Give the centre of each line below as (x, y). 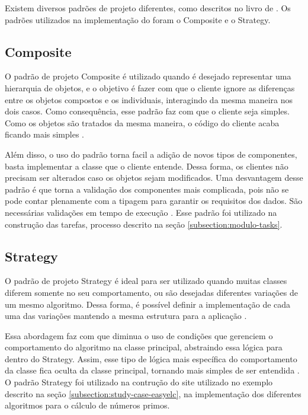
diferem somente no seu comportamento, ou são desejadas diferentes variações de (151, 292)
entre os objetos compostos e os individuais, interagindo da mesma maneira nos (149, 99)
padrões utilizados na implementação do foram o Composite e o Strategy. (138, 19)
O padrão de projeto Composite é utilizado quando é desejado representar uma (148, 76)
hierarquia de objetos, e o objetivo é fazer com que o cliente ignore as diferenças (150, 87)
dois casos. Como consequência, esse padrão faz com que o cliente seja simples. (147, 111)
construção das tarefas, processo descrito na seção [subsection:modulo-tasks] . (144, 224)
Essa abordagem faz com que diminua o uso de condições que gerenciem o (139, 335)
